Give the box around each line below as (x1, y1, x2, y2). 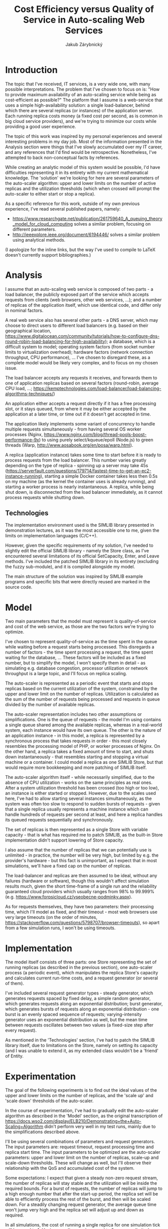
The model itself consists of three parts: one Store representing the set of (5, 959, 157, 965)
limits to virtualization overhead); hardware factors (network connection (5, 349, 153, 355)
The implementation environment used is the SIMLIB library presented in (5, 522, 154, 528)
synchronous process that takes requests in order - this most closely (5, 738, 147, 744)
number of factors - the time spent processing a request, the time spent (5, 649, 153, 655)
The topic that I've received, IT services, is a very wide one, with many (5, 81, 151, 87)
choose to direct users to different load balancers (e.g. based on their (5, 322, 148, 328)
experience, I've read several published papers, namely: (5, 206, 121, 212)
